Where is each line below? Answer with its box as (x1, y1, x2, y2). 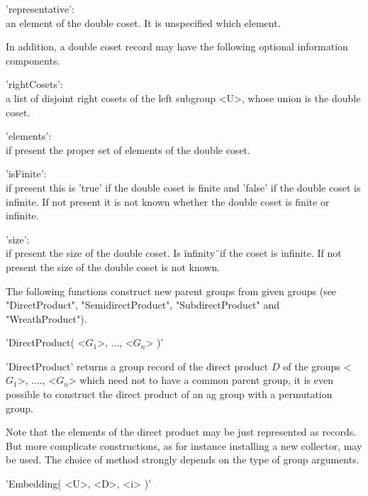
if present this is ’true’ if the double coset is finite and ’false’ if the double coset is (6, 180, 361, 194)
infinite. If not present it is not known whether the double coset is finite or (6, 194, 330, 209)
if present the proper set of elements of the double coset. (6, 142, 250, 157)
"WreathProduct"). (6, 311, 87, 326)
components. (6, 53, 60, 67)
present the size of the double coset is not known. (6, 259, 221, 274)
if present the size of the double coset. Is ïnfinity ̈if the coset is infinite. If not (6, 246, 342, 260)
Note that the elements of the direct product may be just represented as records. (6, 424, 357, 439)
